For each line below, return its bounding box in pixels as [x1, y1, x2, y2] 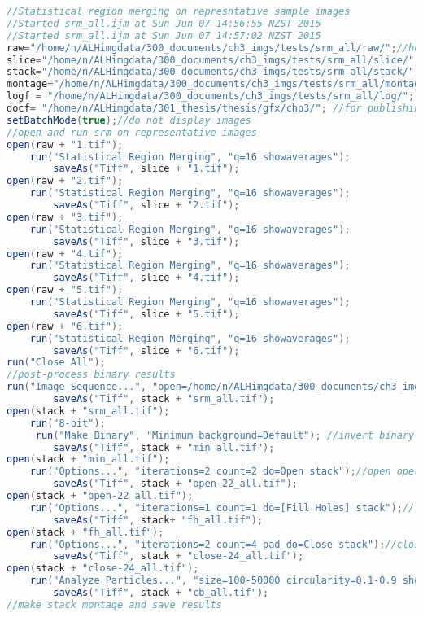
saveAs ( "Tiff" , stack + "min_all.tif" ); [53, 441, 275, 453]
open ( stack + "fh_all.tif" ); [7, 526, 164, 538]
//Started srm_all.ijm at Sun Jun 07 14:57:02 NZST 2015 [7, 29, 321, 42]
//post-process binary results [7, 369, 176, 381]
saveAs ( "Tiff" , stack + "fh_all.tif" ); [53, 514, 264, 526]
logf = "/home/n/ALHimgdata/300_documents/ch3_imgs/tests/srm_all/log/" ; [7, 90, 415, 103]
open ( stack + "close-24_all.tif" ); [7, 562, 199, 575]
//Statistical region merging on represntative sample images [7, 6, 351, 17]
